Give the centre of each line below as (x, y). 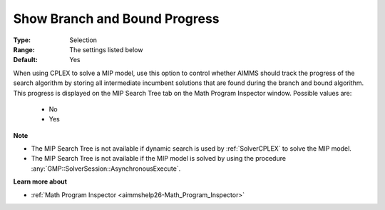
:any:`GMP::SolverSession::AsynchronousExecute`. (106, 169)
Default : (26, 60)
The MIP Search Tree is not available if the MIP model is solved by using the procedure (159, 159)
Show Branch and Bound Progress (117, 19)
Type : (22, 40)
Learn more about (40, 181)
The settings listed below (106, 49)
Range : (24, 49)
